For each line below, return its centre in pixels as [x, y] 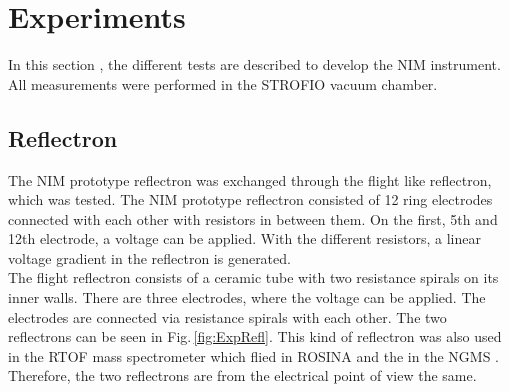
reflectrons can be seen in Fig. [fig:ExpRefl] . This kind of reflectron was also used [255, 336]
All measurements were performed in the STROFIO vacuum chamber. [223, 83]
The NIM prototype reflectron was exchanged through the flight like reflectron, [250, 179]
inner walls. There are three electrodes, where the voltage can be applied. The [247, 297]
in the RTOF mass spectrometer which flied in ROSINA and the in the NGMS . [253, 355]
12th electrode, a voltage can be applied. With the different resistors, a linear [244, 238]
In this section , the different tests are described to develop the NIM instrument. [254, 64]
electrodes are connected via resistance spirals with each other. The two [227, 316]
